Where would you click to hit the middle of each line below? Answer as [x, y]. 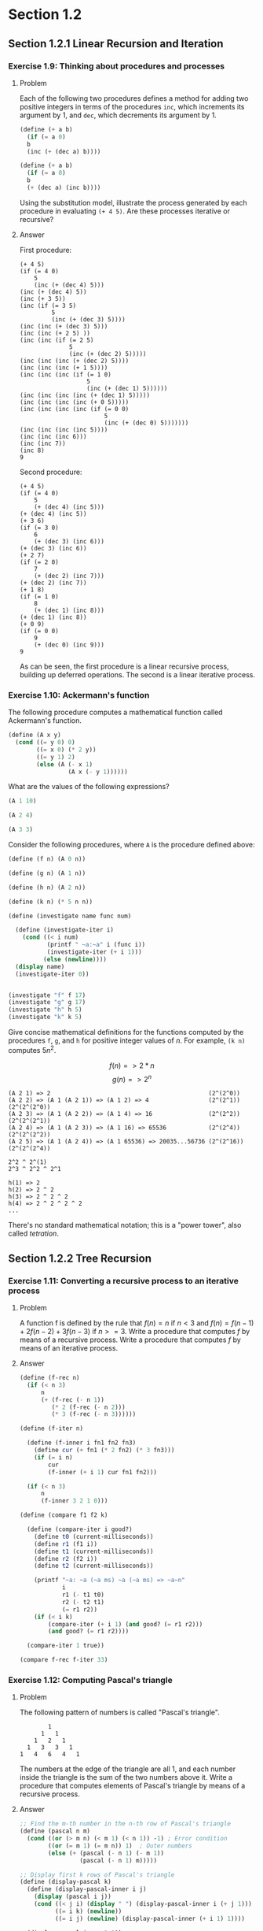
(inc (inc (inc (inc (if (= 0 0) [74, 409]
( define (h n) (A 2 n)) [47, 888]
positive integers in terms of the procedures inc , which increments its [132, 106]
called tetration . [33, 1233]
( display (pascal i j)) [73, 1897]
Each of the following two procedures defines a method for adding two [134, 98]
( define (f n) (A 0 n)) [47, 859]
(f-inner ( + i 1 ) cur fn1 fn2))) [103, 1472]
